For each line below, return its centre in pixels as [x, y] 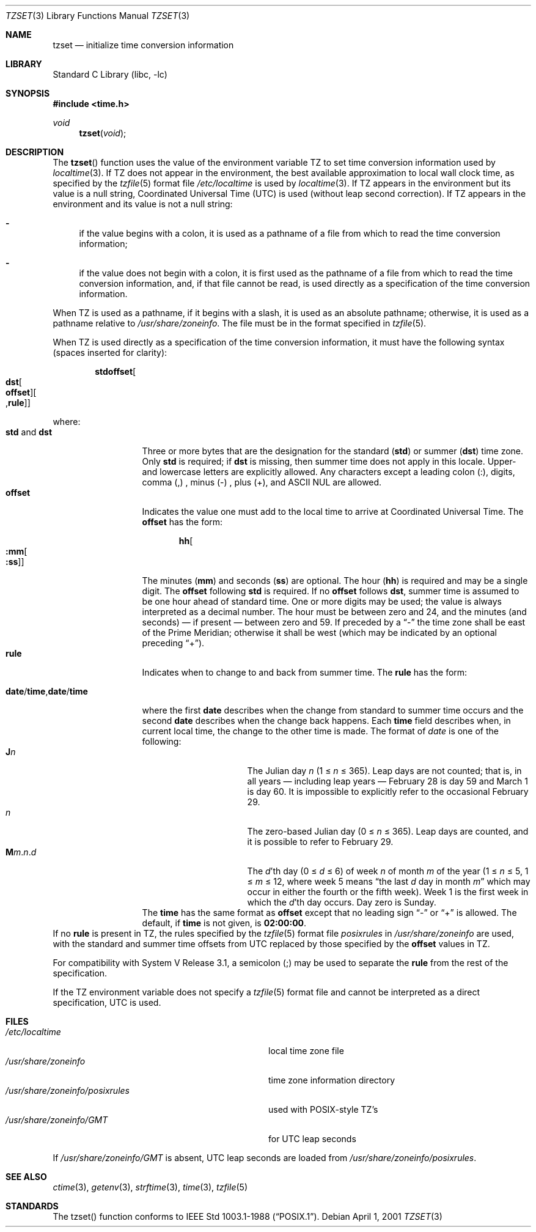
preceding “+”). [173, 643]
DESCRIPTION [35, 152]
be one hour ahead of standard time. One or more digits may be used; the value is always [322, 601]
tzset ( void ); [103, 133]
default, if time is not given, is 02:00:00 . [224, 923]
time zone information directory [332, 1080]
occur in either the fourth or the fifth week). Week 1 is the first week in [388, 892]
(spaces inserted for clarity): [110, 352]
